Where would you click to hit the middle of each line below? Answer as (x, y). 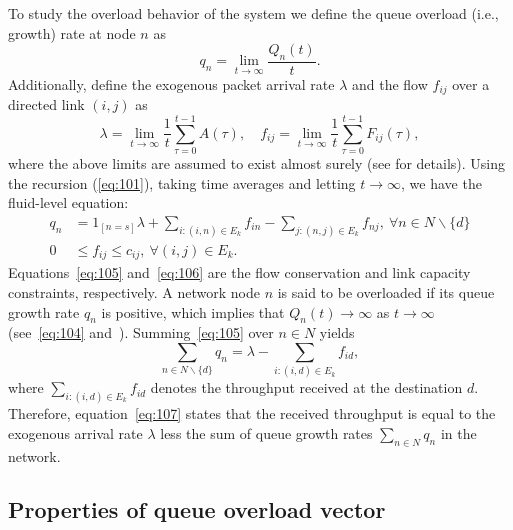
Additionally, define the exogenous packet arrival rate (171, 84)
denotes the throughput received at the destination (306, 387)
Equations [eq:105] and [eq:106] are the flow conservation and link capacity (239, 272)
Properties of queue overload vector (197, 509)
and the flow (389, 84)
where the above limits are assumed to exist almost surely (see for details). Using (257, 163)
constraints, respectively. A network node (134, 291)
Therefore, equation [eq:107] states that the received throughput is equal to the (252, 413)
